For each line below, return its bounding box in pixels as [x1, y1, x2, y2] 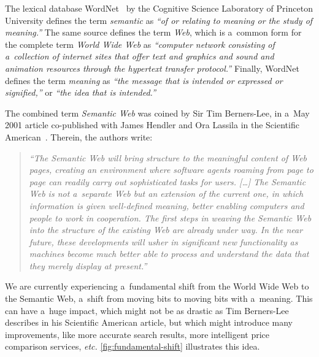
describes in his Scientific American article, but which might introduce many [5, 316, 293, 329]
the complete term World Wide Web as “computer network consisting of [5, 37, 275, 50]
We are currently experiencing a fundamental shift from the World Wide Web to [5, 280, 309, 293]
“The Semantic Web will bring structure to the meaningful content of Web [29, 151, 307, 164]
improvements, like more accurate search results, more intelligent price [5, 328, 270, 340]
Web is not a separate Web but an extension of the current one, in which [29, 187, 304, 200]
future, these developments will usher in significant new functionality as [29, 235, 298, 248]
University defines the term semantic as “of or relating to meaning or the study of [5, 13, 313, 26]
